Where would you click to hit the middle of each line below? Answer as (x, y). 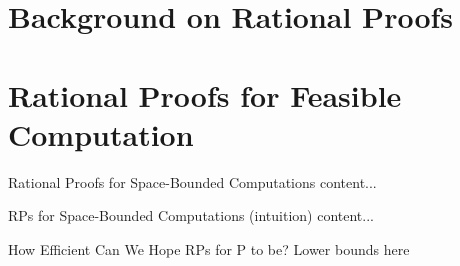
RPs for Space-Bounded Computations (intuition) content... (191, 215)
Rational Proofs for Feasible (205, 94)
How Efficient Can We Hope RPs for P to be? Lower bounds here (209, 248)
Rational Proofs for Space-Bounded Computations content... (192, 181)
